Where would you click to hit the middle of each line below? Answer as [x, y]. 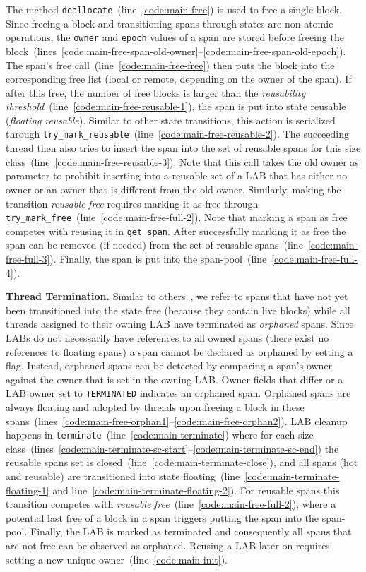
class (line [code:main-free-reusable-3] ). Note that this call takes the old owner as [182, 161]
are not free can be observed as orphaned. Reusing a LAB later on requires [168, 545]
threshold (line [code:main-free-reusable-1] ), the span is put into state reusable [176, 106]
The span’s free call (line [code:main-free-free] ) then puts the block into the [170, 65]
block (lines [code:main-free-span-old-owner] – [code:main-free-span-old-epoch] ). [176, 50]
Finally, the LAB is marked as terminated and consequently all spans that [191, 531]
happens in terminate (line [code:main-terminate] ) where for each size [160, 435]
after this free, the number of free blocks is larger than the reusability [156, 92]
